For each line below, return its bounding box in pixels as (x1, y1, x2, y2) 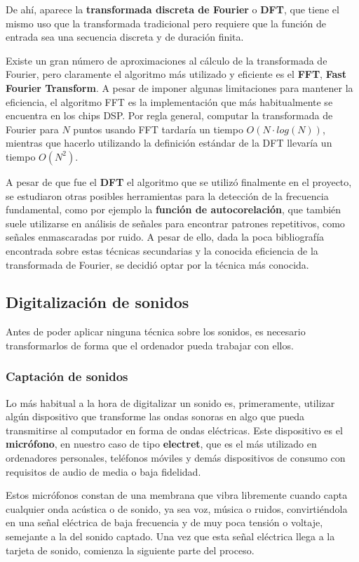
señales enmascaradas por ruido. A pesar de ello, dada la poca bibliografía (6, 229, 325, 244)
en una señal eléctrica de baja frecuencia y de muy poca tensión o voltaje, (6, 515, 323, 530)
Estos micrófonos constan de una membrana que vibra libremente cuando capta (6, 488, 348, 502)
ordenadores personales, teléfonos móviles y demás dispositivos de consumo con (6, 450, 346, 465)
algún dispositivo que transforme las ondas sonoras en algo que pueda (6, 409, 305, 424)
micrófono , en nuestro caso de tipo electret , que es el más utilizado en (6, 436, 317, 451)
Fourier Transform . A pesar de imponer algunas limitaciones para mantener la (6, 80, 353, 95)
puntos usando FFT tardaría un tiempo (73, 121, 243, 136)
